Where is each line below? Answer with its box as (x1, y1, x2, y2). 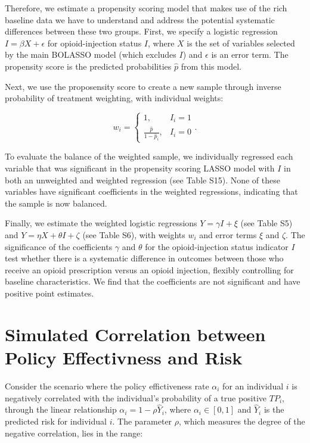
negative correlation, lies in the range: (5, 426, 143, 439)
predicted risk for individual (5, 414, 107, 427)
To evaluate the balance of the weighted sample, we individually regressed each (5, 150, 293, 163)
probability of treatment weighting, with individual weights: (5, 92, 224, 104)
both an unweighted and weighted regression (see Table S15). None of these (5, 173, 280, 186)
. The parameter (112, 414, 172, 427)
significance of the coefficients (5, 240, 113, 252)
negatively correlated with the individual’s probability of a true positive (5, 391, 267, 404)
